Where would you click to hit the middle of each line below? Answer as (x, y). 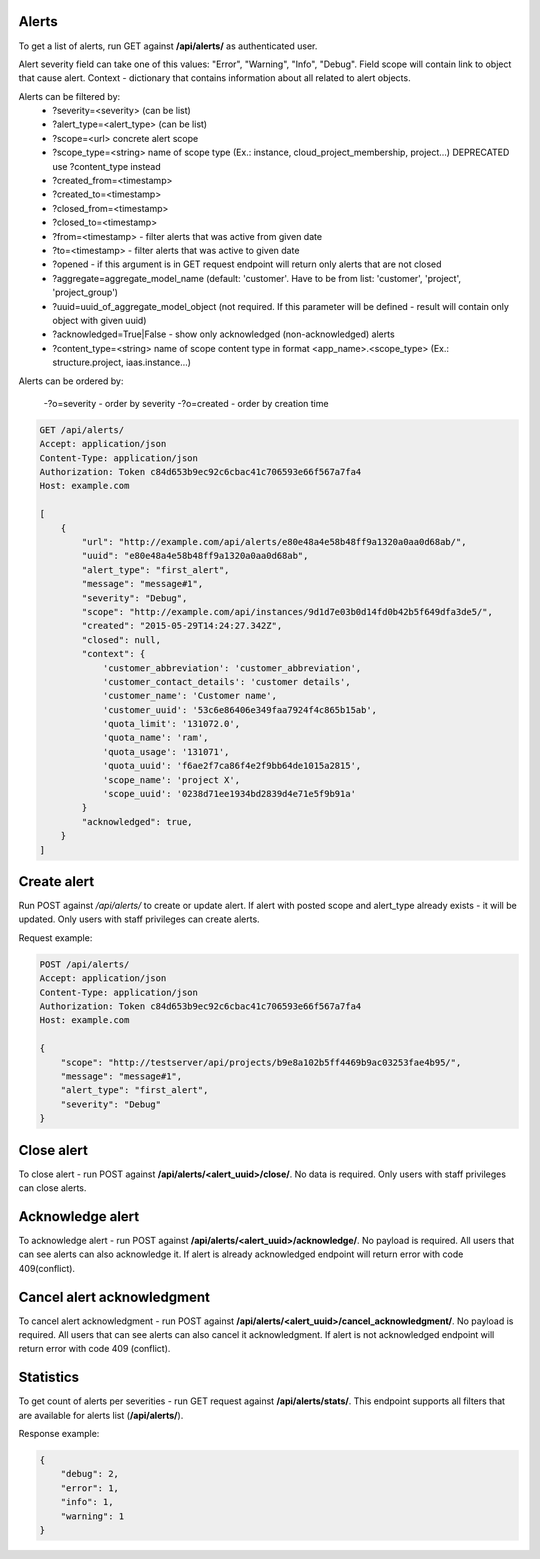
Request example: (55, 937)
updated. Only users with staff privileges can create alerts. (139, 919)
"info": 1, (87, 1502)
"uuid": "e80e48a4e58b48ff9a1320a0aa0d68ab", (195, 556)
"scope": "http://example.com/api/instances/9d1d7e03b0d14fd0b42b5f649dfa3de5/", (287, 611)
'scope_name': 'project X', (171, 779)
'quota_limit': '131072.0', (171, 724)
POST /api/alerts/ (84, 964)
